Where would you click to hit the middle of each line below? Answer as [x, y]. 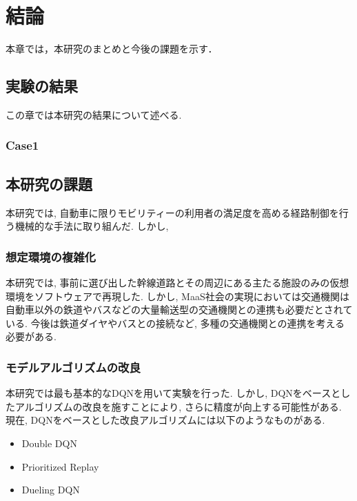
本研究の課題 [49, 183]
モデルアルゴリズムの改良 [73, 367]
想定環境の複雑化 [51, 256]
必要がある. [31, 336]
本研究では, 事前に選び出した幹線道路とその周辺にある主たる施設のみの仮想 [177, 282]
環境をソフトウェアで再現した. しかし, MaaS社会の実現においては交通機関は [178, 296]
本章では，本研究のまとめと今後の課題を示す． [112, 49]
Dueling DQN [51, 490]
